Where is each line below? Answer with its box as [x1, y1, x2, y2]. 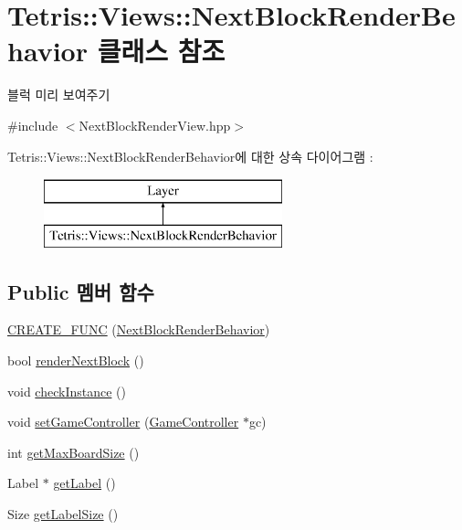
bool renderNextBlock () [7, 351, 144, 370]
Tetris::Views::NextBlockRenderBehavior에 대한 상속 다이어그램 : [7, 146, 373, 165]
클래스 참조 [97, 32, 226, 69]
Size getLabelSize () [7, 504, 119, 524]
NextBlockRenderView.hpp [79, 115, 231, 134]
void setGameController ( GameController [7, 412, 239, 431]
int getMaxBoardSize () [7, 442, 140, 461]
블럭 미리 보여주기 [7, 85, 110, 104]
